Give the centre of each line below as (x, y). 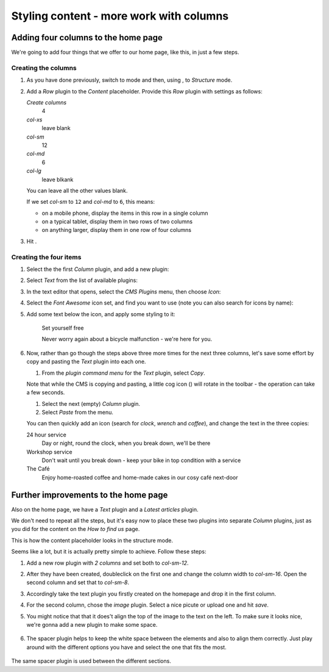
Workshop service (49, 452)
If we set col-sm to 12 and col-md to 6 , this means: (91, 202)
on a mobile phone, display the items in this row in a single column (125, 213)
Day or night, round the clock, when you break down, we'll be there (126, 443)
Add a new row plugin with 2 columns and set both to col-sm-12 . (108, 563)
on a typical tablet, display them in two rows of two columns (117, 222)
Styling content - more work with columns (120, 16)
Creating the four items (46, 257)
